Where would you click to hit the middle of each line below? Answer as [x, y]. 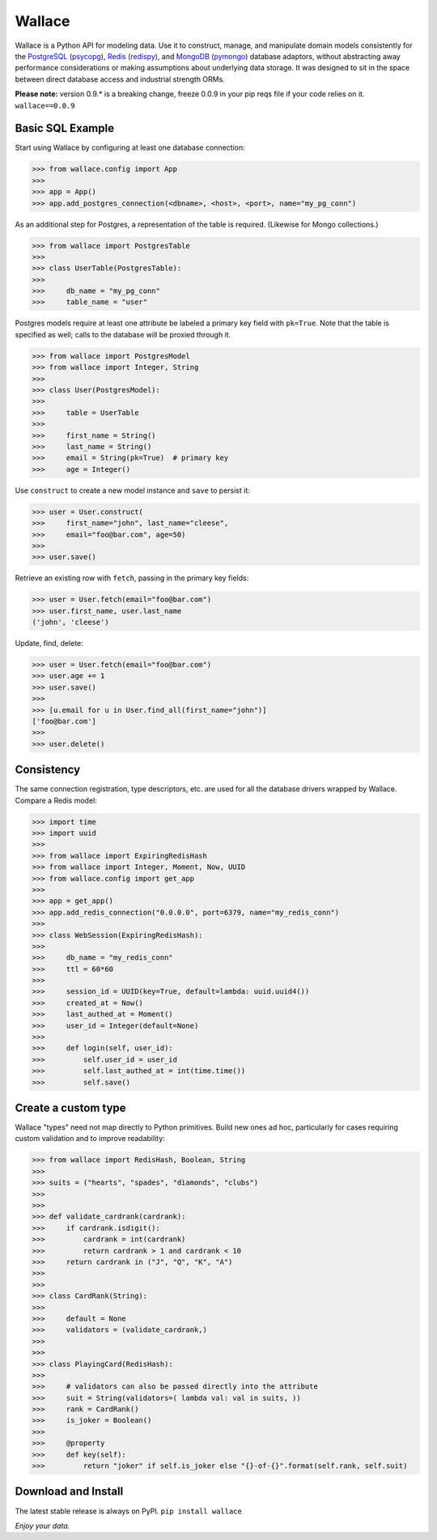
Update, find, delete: [49, 643]
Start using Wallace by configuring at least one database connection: [130, 148]
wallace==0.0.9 [45, 106]
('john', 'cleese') [70, 622]
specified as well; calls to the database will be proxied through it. [123, 334]
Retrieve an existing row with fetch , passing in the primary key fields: [132, 578]
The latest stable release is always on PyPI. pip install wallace [128, 1511]
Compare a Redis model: [56, 800]
